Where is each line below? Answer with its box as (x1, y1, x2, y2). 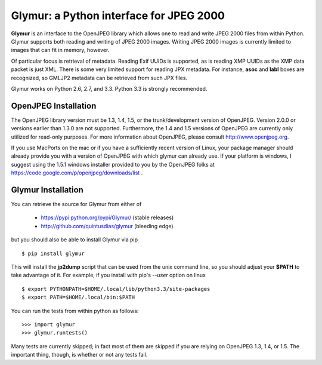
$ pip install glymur (21, 250, 85, 257)
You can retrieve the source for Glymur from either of (11, 201, 142, 208)
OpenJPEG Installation (11, 100, 97, 111)
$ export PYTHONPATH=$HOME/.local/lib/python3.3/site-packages (21, 286, 210, 292)
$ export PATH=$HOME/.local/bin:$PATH (21, 294, 135, 301)
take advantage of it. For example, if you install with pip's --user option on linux (11, 272, 206, 279)
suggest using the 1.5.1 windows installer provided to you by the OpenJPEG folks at (11, 161, 215, 168)
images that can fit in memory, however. (11, 47, 110, 54)
